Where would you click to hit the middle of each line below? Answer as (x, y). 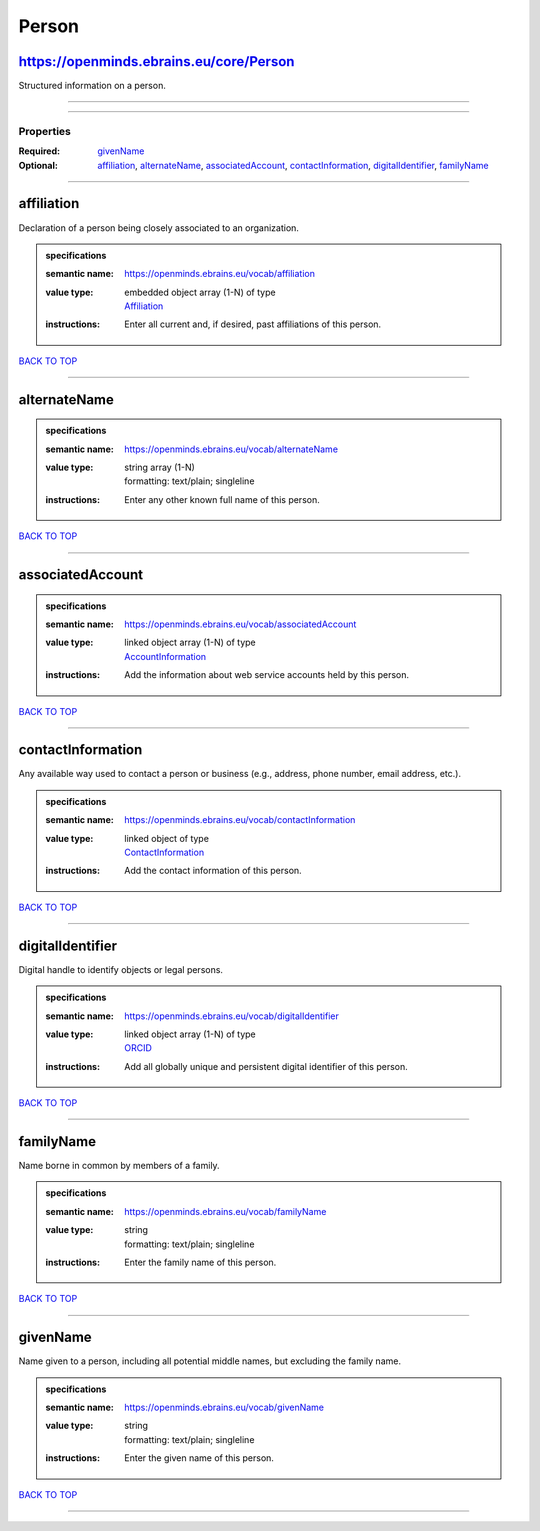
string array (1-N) (159, 467)
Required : (39, 151)
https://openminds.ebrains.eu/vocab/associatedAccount (240, 624)
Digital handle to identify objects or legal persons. (121, 969)
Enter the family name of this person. (200, 1262)
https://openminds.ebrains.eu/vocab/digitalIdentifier (231, 1016)
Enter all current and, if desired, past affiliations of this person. (253, 324)
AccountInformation (165, 656)
